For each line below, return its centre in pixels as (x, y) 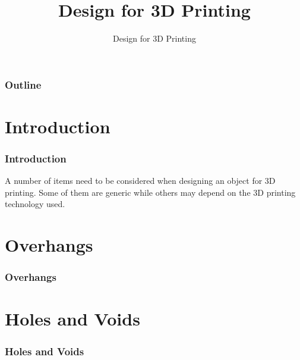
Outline (23, 84)
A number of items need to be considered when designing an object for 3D (140, 181)
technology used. (35, 204)
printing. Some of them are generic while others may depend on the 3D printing (150, 192)
